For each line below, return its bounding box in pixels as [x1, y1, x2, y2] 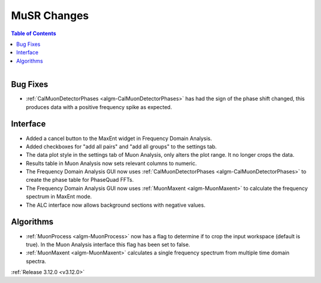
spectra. [26, 257, 46, 265]
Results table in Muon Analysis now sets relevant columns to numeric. [26, 160, 197, 167]
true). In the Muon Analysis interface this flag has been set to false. [26, 241, 190, 248]
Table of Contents [11, 30, 56, 37]
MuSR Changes [11, 9, 89, 22]
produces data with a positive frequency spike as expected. [26, 103, 172, 110]
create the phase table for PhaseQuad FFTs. [26, 176, 134, 184]
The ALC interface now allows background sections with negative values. [26, 201, 206, 209]
